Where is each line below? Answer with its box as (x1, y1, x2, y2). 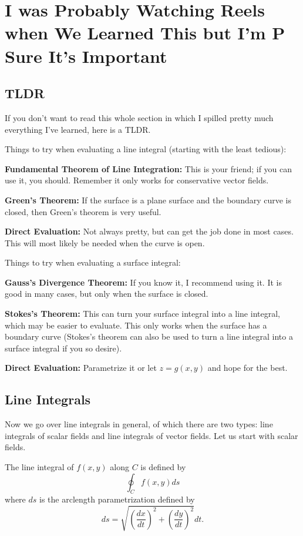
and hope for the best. (207, 361, 288, 374)
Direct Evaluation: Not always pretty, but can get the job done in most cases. (5, 225, 294, 237)
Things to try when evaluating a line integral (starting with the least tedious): (5, 143, 287, 155)
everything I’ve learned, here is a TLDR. (5, 123, 151, 135)
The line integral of (5, 461, 74, 473)
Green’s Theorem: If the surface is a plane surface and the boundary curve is (5, 193, 292, 206)
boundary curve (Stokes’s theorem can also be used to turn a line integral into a (5, 330, 293, 343)
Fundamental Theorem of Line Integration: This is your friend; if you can (5, 162, 292, 175)
